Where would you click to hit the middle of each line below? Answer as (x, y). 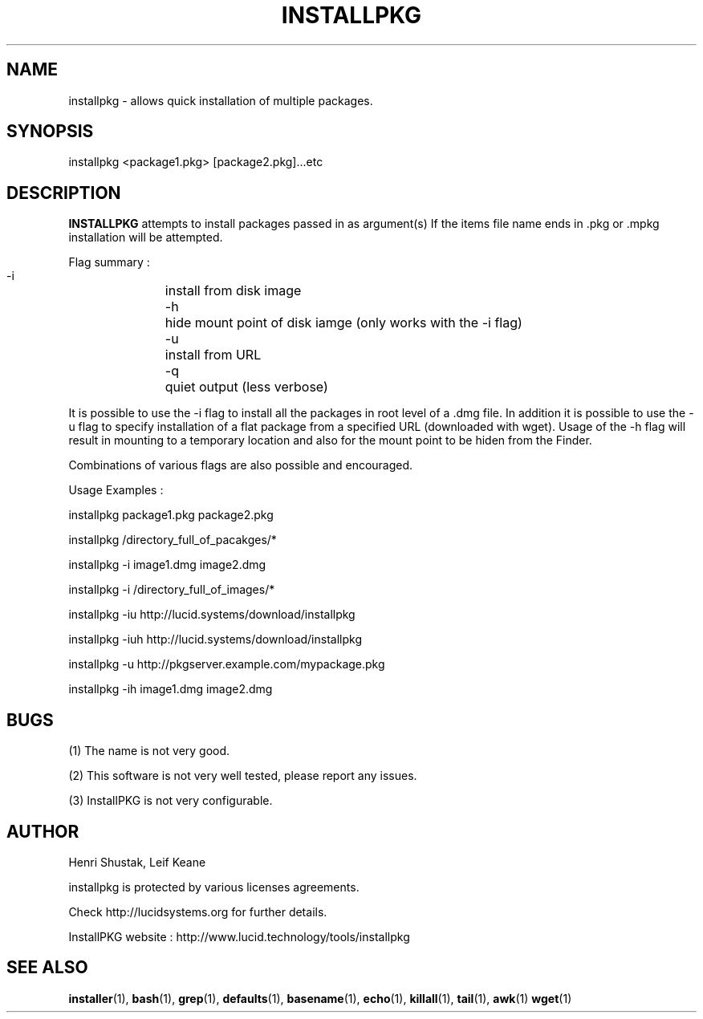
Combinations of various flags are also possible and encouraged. (241, 465)
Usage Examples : (116, 490)
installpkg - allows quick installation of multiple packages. (221, 100)
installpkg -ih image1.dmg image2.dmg (171, 689)
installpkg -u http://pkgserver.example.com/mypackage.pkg (227, 664)
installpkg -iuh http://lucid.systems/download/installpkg (215, 639)
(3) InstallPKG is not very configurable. (171, 801)
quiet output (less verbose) (246, 387)
